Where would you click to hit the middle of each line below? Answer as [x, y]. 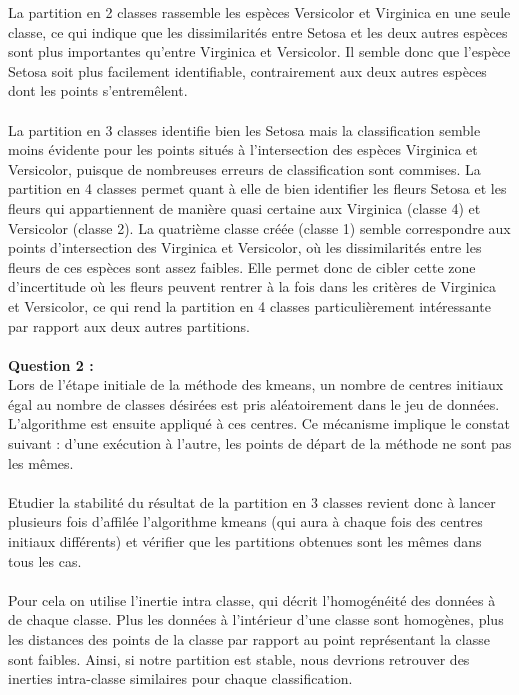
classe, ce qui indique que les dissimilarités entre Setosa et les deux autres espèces [258, 31]
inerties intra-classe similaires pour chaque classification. [180, 678]
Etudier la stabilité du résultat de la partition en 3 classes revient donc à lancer [252, 501]
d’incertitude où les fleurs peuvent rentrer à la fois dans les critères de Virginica [252, 286]
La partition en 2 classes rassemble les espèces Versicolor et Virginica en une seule [259, 12]
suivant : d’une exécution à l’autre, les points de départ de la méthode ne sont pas [260, 443]
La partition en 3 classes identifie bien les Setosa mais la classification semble [244, 129]
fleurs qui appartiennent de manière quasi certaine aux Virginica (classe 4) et [244, 207]
